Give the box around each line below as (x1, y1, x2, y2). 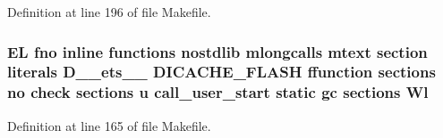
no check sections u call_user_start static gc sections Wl (7, 81, 429, 103)
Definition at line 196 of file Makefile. (7, 3, 211, 20)
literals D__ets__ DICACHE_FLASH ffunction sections (7, 61, 436, 83)
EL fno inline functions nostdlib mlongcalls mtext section (7, 40, 428, 62)
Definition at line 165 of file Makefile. (7, 116, 211, 134)
